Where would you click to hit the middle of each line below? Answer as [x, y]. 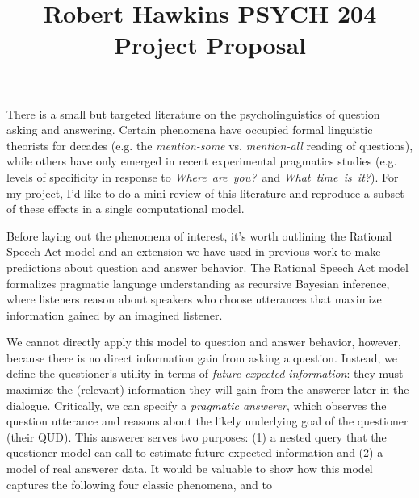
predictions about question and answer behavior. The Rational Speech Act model [207, 267]
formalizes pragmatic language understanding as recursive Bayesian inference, [198, 283]
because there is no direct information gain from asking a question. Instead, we [202, 357]
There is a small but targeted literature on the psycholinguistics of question [193, 113]
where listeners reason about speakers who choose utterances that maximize [194, 299]
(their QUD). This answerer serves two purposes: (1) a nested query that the [197, 436]
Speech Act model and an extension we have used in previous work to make [194, 251]
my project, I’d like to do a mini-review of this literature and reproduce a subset [205, 193]
